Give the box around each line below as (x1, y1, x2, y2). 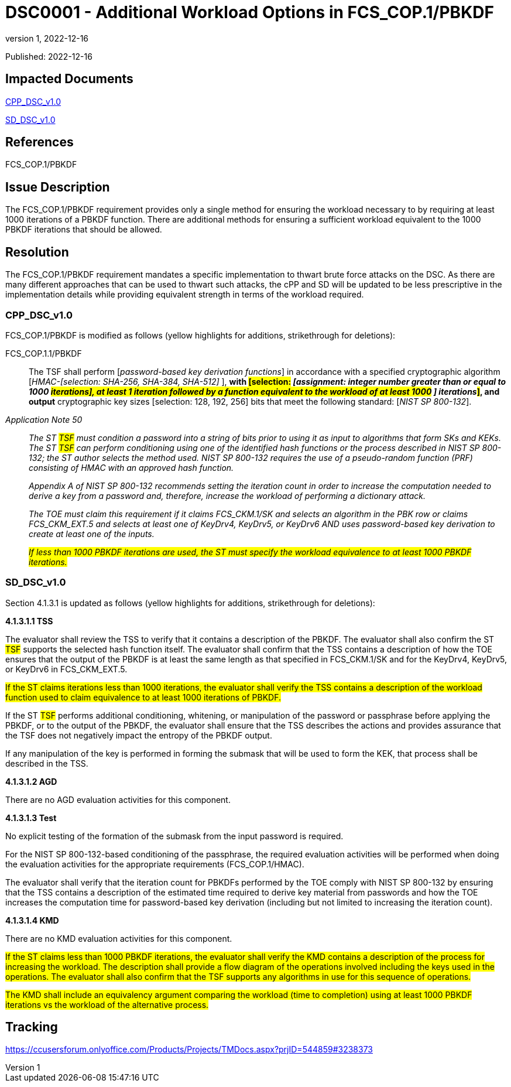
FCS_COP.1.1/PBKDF (5, 348, 82, 358)
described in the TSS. (5, 758, 88, 768)
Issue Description (5, 179, 110, 194)
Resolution (5, 244, 69, 259)
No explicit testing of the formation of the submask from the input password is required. (5, 830, 344, 841)
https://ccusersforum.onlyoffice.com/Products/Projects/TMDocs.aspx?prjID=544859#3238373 (5, 1044, 373, 1055)
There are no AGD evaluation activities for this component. (5, 794, 231, 805)
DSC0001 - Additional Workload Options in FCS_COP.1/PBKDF (5, 2, 494, 22)
